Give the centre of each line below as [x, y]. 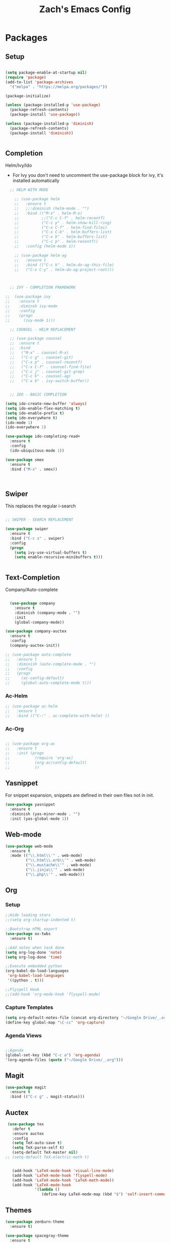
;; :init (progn [25, 753]
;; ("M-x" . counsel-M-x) [39, 353]
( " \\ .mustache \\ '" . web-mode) [59, 865]
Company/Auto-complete [32, 590]
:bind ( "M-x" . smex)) [34, 469]
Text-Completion [33, 577]
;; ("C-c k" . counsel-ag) [40, 376]
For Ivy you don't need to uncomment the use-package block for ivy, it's [88, 175]
